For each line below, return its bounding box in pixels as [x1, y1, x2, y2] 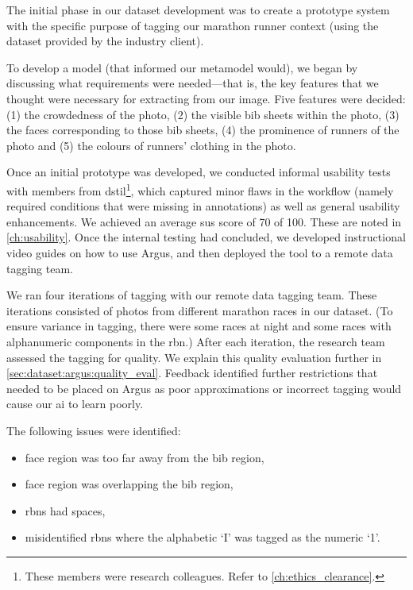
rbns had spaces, [25, 502, 106, 519]
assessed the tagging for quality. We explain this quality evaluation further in [6, 349, 382, 365]
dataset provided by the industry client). [6, 33, 204, 49]
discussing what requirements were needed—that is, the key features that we [6, 75, 379, 91]
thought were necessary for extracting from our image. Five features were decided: [6, 90, 406, 106]
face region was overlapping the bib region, [25, 476, 234, 492]
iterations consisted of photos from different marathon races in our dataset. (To [6, 302, 393, 318]
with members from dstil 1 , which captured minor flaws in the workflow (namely [6, 179, 394, 199]
